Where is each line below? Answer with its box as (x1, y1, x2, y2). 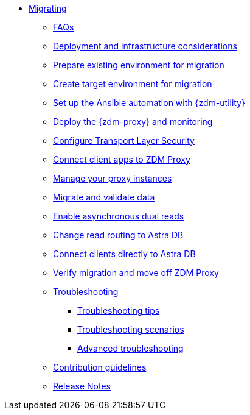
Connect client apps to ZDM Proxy (53, 154, 190, 165)
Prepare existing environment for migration (53, 60, 224, 70)
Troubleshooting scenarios (77, 324, 184, 335)
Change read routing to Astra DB (53, 230, 184, 240)
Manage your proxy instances (53, 173, 172, 183)
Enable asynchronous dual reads (53, 211, 184, 221)
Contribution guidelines (53, 362, 147, 372)
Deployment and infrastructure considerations (53, 41, 237, 51)
